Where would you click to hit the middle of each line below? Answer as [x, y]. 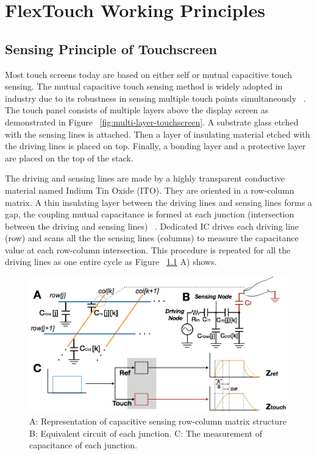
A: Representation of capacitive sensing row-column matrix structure [158, 421]
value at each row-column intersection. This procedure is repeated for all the [148, 249]
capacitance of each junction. [83, 445]
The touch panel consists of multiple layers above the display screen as [137, 110]
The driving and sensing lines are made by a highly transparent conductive [145, 178]
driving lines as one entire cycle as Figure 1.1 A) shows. [111, 262]
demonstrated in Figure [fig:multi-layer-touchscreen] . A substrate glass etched [152, 122]
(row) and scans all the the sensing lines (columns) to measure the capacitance [152, 238]
